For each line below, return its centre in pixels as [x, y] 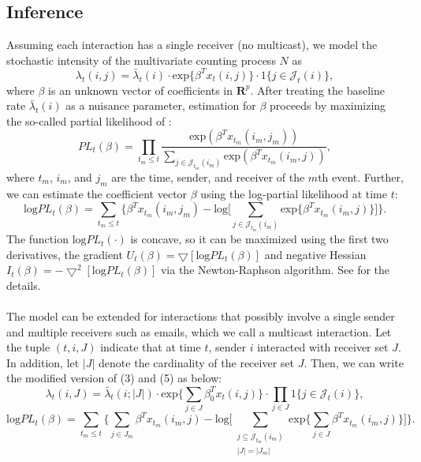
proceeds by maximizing [328, 105]
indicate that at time [151, 347]
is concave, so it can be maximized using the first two [259, 239]
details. [24, 285]
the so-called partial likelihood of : [89, 120]
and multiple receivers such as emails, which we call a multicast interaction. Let [199, 331]
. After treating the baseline [317, 90]
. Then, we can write [354, 362]
